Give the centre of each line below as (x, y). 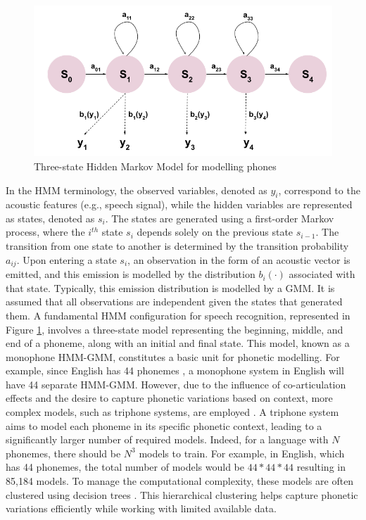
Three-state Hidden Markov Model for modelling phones (155, 166)
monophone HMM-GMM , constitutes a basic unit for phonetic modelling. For (173, 356)
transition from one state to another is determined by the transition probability (177, 246)
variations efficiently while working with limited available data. (141, 508)
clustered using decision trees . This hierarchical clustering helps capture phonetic (182, 494)
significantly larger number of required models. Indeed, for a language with (167, 439)
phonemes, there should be (63, 453)
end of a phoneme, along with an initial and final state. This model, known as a (178, 343)
